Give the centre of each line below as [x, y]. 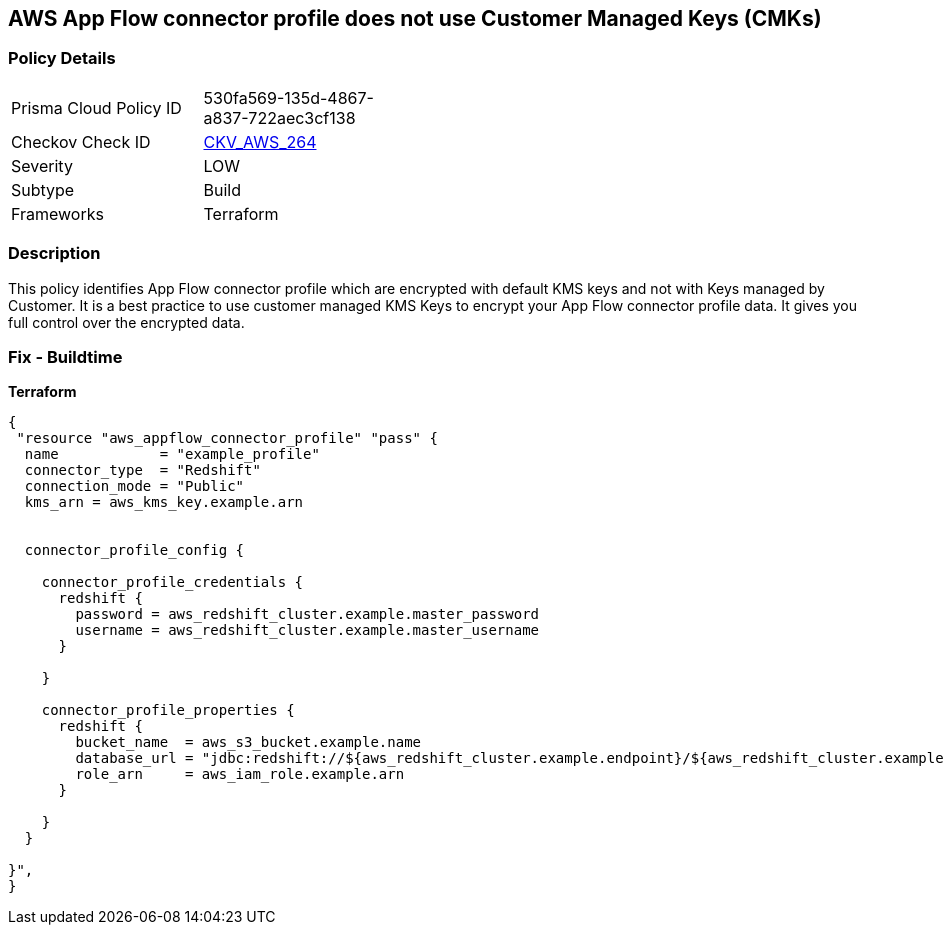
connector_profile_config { [134, 550]
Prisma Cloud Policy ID [96, 107]
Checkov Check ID [81, 141]
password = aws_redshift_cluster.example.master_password [307, 614]
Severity [42, 165]
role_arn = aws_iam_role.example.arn [240, 774]
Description [54, 253]
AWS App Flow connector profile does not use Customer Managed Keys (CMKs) [415, 18]
